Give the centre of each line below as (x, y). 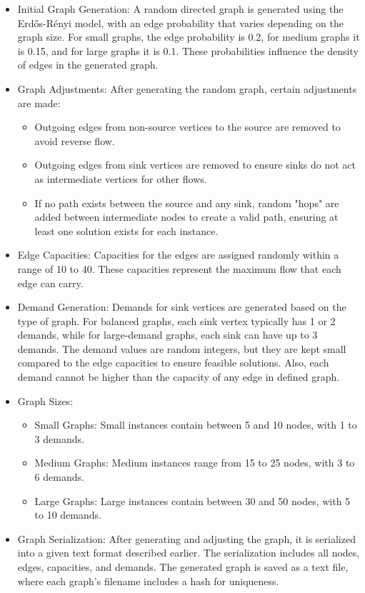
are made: (39, 103)
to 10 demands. (68, 515)
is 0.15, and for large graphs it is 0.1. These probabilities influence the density (188, 50)
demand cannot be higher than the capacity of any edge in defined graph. (179, 377)
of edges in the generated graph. (88, 65)
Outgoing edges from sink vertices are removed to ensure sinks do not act (195, 165)
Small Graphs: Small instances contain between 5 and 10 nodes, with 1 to (196, 425)
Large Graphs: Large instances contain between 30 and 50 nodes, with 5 (192, 500)
